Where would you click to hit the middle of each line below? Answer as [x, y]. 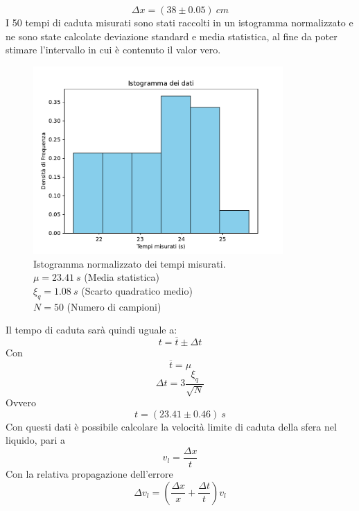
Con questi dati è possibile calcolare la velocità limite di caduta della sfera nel [171, 426]
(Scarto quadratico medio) [137, 290]
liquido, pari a [36, 440]
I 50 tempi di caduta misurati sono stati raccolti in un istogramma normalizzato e [179, 22]
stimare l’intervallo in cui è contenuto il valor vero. [113, 50]
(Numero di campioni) [114, 306]
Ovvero [21, 402]
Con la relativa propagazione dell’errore [89, 473]
